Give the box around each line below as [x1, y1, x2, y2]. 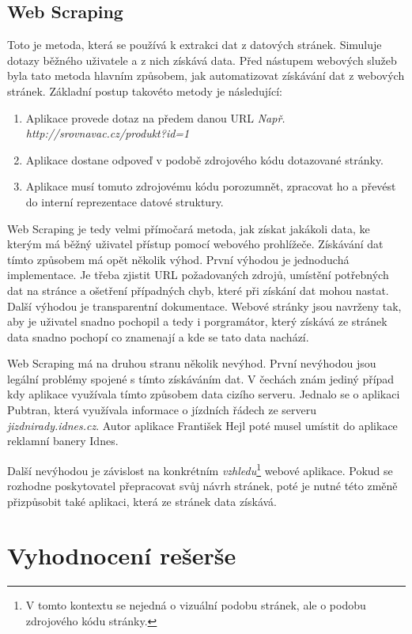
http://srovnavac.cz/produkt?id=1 [25, 125, 190, 142]
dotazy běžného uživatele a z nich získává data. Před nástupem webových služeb [7, 51, 397, 68]
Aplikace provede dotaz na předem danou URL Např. [25, 109, 285, 126]
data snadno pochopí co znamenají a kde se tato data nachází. [7, 328, 309, 345]
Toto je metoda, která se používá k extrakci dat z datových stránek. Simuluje [7, 36, 382, 53]
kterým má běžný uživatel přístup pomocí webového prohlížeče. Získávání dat [7, 236, 384, 252]
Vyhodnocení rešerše [7, 539, 236, 572]
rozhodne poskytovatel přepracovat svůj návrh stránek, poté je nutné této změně [7, 477, 398, 494]
